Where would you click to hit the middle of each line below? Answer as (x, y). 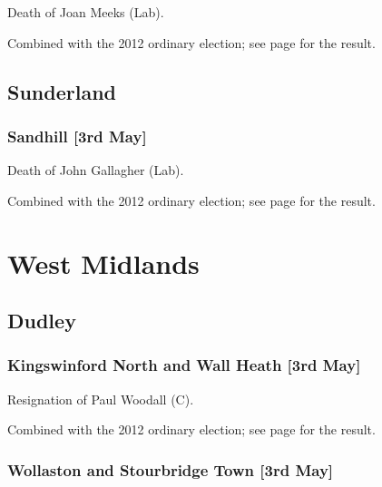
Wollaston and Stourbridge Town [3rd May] (171, 469)
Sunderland (62, 91)
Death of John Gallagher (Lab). (96, 170)
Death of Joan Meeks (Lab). (86, 12)
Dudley (42, 321)
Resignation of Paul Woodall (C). (101, 399)
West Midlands (103, 263)
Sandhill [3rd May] (77, 136)
